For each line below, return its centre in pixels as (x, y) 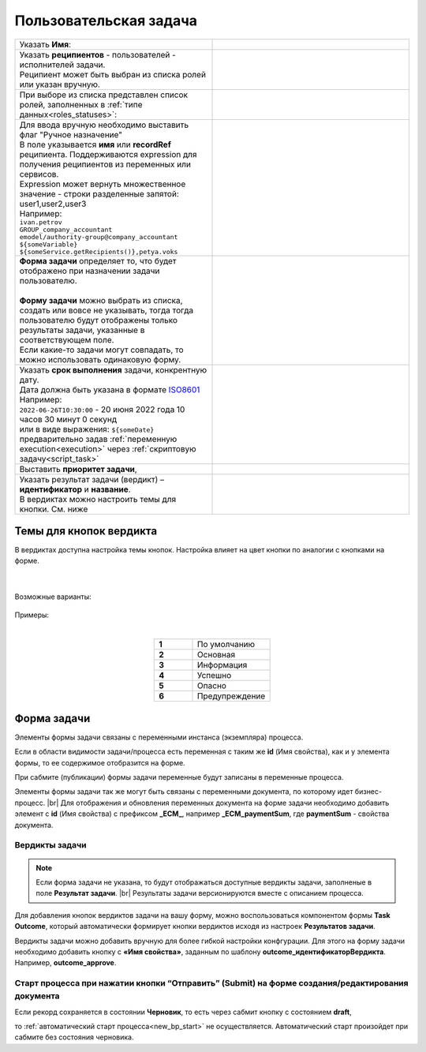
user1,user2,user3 (53, 204)
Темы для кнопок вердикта (86, 531)
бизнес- (368, 792)
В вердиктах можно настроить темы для (98, 499)
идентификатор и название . (75, 489)
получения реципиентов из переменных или (105, 164)
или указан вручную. (60, 84)
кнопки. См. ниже (54, 509)
